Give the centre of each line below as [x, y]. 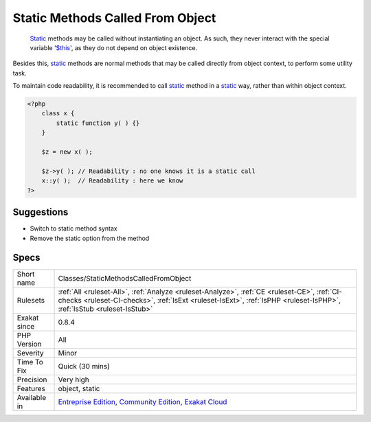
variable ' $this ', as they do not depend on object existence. [114, 47]
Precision [32, 379]
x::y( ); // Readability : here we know [112, 181]
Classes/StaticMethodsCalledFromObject [125, 279]
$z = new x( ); [67, 152]
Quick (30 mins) [84, 366]
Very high [74, 379]
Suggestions [41, 212]
